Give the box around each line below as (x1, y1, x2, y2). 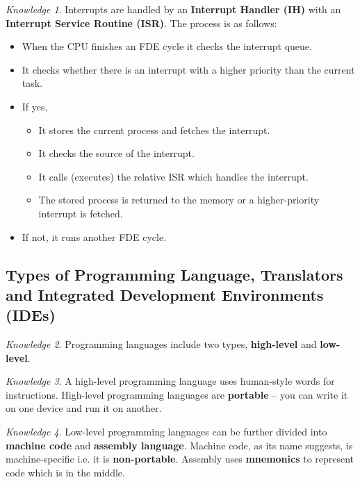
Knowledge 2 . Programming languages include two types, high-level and (6, 337, 317, 351)
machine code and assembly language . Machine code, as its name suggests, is (6, 438, 353, 452)
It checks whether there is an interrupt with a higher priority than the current (22, 62, 355, 76)
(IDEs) (6, 304, 56, 326)
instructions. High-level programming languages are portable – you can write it (6, 387, 348, 401)
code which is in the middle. (6, 465, 125, 479)
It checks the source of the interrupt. (38, 146, 195, 160)
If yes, (22, 99, 48, 113)
